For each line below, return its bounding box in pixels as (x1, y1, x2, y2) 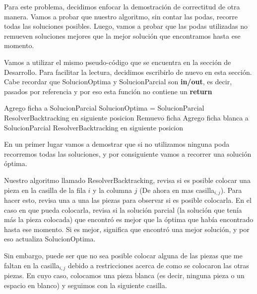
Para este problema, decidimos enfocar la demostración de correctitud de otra (4, 1, 240, 11)
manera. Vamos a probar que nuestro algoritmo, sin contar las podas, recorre (4, 11, 238, 21)
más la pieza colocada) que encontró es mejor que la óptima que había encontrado (4, 214, 254, 225)
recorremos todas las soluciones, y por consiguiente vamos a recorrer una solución (4, 148, 252, 159)
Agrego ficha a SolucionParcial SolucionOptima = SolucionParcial (4, 103, 204, 113)
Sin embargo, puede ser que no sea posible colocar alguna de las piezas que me (4, 250, 243, 260)
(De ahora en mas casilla (139, 184, 215, 195)
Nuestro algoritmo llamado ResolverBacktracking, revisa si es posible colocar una (4, 175, 251, 185)
